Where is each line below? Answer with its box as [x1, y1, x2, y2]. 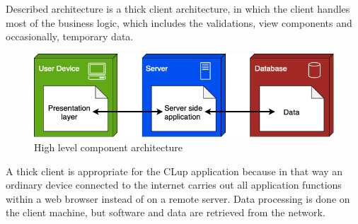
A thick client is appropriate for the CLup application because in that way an [6, 163, 343, 178]
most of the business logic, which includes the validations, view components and [6, 15, 352, 30]
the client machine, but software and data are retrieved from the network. [6, 205, 325, 220]
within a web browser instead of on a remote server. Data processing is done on [6, 191, 350, 206]
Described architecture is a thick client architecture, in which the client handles [6, 1, 350, 16]
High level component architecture [34, 140, 183, 154]
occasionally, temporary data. [6, 29, 134, 44]
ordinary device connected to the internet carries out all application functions [6, 177, 342, 192]
